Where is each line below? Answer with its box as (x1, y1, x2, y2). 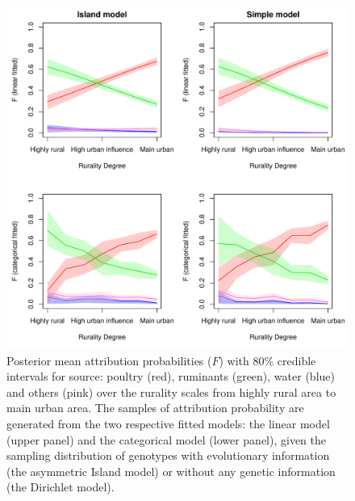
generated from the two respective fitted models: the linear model (6, 415, 330, 432)
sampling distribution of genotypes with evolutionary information (6, 447, 330, 464)
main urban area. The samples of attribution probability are (6, 399, 304, 416)
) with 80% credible (219, 352, 316, 368)
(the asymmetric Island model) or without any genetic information (6, 462, 336, 479)
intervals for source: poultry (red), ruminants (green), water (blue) (6, 368, 335, 385)
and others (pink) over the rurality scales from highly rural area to (6, 383, 336, 400)
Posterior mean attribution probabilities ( (6, 352, 212, 368)
